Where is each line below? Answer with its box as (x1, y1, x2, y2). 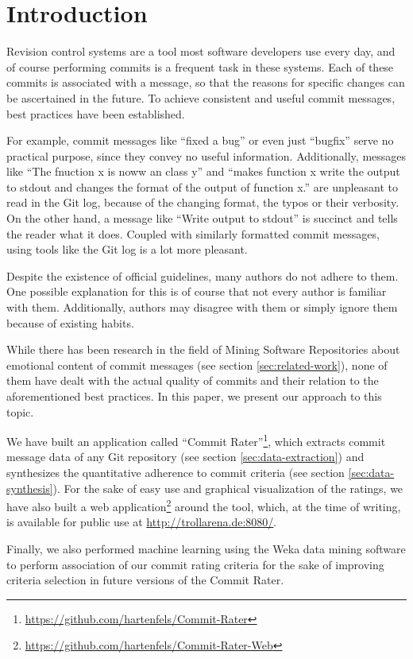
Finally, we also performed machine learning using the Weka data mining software (6, 541, 406, 557)
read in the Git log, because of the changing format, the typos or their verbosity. (6, 194, 399, 211)
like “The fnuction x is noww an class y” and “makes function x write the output (6, 163, 400, 180)
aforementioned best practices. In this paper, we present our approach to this (6, 388, 382, 404)
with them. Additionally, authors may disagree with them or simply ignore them (6, 299, 398, 316)
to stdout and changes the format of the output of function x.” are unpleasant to (6, 178, 399, 195)
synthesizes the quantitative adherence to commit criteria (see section (6, 464, 345, 481)
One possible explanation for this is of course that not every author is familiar (6, 283, 387, 300)
